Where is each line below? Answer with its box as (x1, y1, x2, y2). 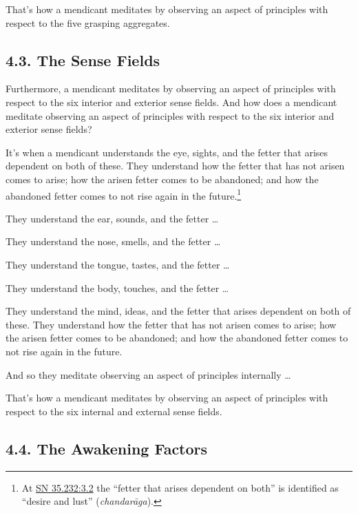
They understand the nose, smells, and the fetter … (6, 234, 221, 249)
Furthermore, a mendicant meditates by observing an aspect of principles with (6, 81, 336, 96)
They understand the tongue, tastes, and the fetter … (6, 257, 230, 271)
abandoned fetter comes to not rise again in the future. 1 (6, 186, 242, 202)
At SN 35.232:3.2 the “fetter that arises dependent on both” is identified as (21, 480, 339, 494)
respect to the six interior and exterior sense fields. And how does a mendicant (6, 94, 337, 109)
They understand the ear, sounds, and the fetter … (6, 211, 219, 225)
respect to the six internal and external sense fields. (6, 404, 222, 418)
